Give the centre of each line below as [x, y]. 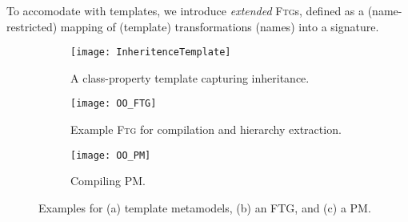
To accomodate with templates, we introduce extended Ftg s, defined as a [186, 10]
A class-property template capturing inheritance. [190, 77]
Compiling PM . [108, 181]
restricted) [32, 26]
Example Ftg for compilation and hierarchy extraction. [206, 129]
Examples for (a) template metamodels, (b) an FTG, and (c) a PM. [205, 207]
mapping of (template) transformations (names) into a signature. [220, 26]
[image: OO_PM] [111, 155]
